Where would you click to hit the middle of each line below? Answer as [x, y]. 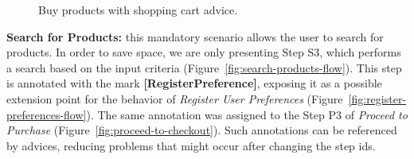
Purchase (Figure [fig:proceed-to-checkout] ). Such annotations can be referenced [202, 130]
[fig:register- [377, 98]
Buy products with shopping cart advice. [138, 10]
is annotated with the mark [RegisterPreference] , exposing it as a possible [194, 83]
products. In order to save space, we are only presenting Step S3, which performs [204, 52]
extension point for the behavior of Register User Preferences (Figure [175, 98]
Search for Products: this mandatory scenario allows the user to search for [195, 36]
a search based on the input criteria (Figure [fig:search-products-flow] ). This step [204, 67]
